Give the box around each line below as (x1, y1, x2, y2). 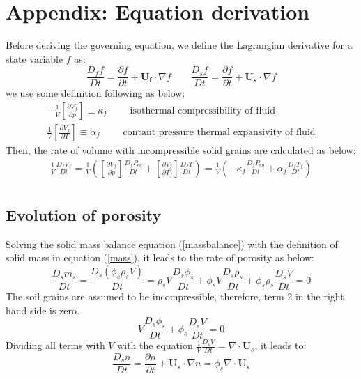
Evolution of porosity (6, 204, 162, 226)
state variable (6, 51, 63, 65)
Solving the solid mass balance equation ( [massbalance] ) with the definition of (6, 236, 338, 251)
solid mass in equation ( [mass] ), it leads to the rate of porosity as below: (6, 250, 314, 265)
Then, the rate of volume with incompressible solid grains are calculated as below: (6, 143, 356, 157)
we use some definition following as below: (6, 86, 185, 100)
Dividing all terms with (6, 338, 105, 353)
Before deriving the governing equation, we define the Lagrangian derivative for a (6, 38, 353, 52)
